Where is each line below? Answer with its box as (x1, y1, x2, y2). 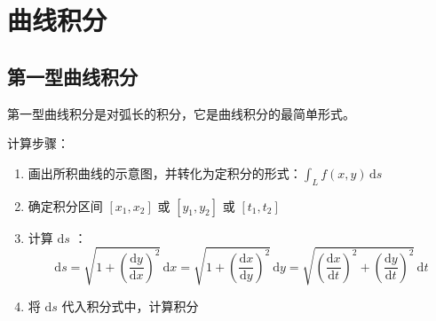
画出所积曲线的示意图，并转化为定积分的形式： (28, 163, 302, 182)
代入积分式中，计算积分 (61, 296, 199, 315)
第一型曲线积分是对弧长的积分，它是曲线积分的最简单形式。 (7, 104, 355, 122)
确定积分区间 (28, 196, 103, 215)
